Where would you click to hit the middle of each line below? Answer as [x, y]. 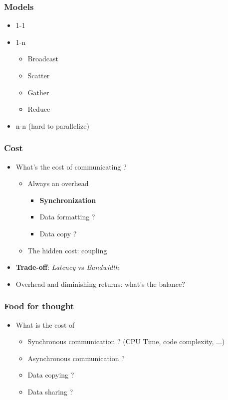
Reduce [39, 109]
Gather [38, 92]
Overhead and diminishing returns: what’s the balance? [100, 284]
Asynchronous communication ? [76, 358]
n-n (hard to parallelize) [52, 125]
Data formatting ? [67, 217]
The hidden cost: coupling [67, 250]
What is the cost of [45, 324]
